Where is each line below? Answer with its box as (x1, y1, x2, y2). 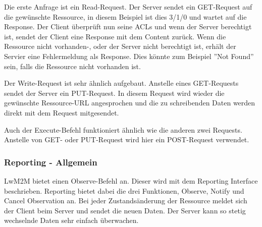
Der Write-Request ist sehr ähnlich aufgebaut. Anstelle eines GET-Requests (4, 78, 239, 88)
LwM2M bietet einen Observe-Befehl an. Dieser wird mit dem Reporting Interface (4, 175, 258, 186)
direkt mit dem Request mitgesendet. (4, 107, 119, 118)
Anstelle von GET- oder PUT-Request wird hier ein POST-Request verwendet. (4, 134, 249, 145)
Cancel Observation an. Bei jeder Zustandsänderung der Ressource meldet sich (4, 195, 247, 206)
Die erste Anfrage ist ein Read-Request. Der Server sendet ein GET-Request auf (4, 2, 252, 12)
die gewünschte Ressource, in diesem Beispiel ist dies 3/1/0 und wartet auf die (4, 11, 247, 22)
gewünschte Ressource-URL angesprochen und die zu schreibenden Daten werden (4, 97, 255, 108)
